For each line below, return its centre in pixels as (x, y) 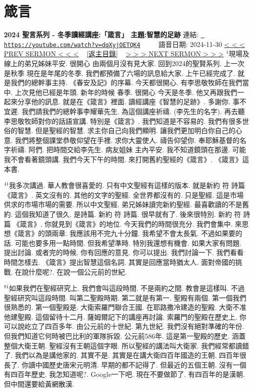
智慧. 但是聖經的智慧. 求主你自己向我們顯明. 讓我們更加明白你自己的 (126, 130)
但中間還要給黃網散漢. (39, 384)
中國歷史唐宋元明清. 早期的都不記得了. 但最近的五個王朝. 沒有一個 (141, 364)
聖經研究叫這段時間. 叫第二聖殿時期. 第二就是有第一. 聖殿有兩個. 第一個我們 (125, 297)
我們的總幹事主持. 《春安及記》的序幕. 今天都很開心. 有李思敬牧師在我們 (126, 82)
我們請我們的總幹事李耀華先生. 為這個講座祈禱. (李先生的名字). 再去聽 (133, 111)
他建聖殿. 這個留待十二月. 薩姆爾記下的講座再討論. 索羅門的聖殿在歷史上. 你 (125, 316)
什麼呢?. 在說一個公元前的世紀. (78, 271)
